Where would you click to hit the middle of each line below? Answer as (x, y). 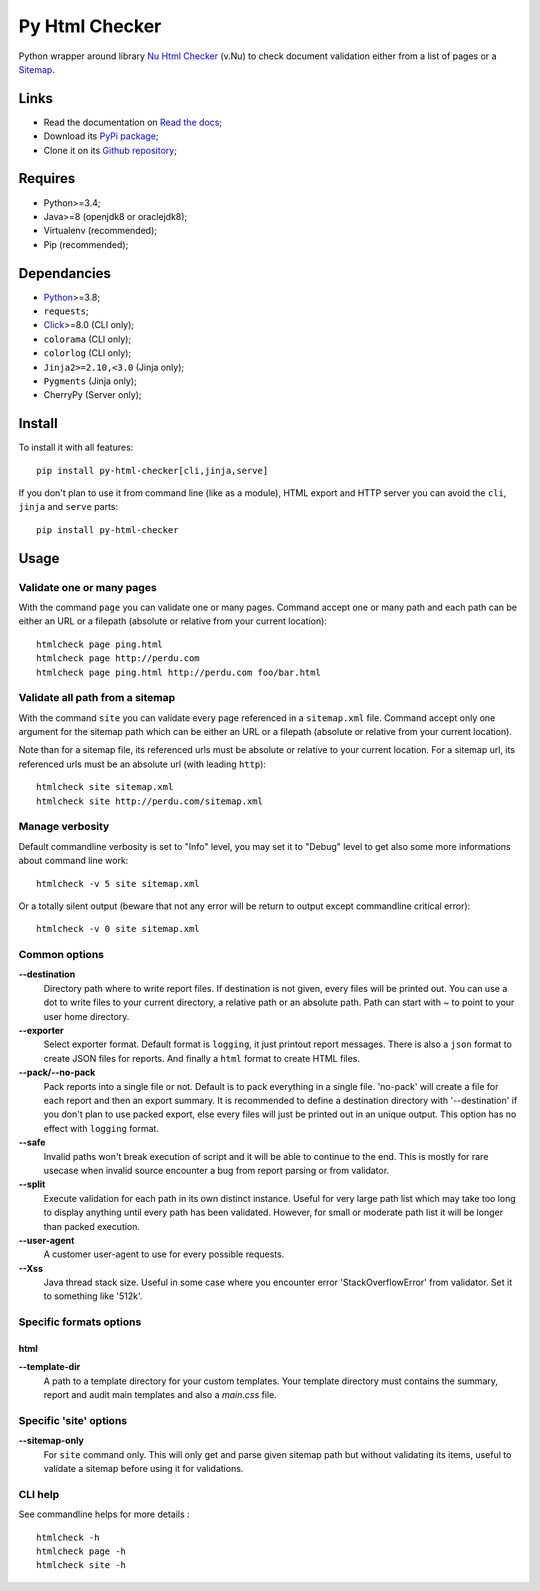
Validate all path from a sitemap (97, 698)
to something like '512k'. (93, 1296)
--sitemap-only (51, 1441)
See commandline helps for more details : (104, 1514)
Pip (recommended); (86, 244)
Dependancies (65, 273)
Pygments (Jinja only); (90, 381)
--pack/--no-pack (57, 1072)
